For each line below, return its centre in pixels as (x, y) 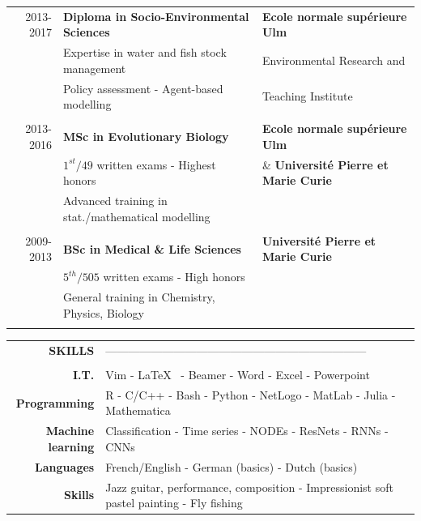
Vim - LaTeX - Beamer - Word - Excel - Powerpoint (238, 374)
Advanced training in (115, 201)
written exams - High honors (174, 277)
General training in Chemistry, (139, 297)
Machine (70, 431)
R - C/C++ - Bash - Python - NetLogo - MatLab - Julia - (251, 394)
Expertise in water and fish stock (145, 52)
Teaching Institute (307, 96)
